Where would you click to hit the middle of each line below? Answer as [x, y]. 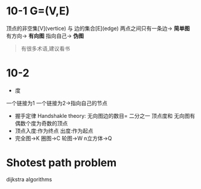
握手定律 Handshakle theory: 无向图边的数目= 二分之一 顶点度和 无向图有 [105, 115]
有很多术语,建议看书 [45, 48]
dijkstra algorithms [29, 179]
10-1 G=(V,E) [38, 11]
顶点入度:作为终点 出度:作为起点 [54, 130]
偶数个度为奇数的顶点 [41, 123]
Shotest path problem [61, 163]
